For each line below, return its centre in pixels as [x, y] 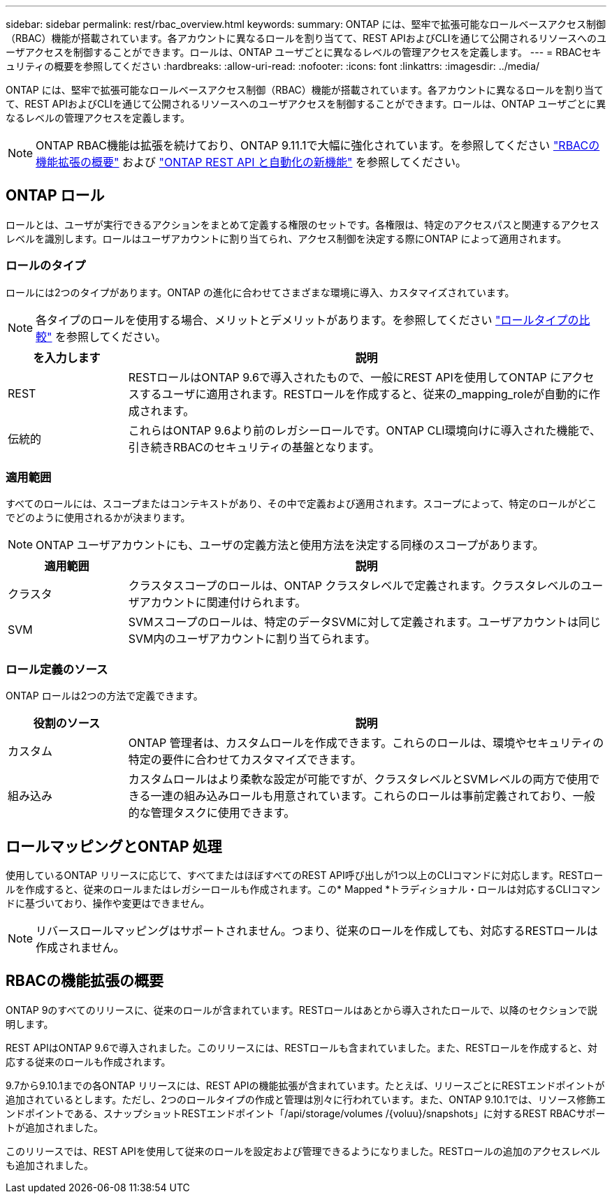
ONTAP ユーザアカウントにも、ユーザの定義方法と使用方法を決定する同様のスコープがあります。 [290, 545]
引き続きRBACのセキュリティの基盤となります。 [254, 447]
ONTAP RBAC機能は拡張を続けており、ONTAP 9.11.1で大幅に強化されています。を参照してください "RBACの [318, 145]
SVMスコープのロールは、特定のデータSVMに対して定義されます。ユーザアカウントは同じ [364, 622]
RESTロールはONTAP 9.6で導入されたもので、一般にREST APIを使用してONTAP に [345, 377]
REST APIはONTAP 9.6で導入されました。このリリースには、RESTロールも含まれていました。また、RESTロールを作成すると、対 [302, 1047]
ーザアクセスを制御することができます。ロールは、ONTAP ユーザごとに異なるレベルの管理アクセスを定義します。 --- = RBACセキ [304, 52]
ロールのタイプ [46, 266]
